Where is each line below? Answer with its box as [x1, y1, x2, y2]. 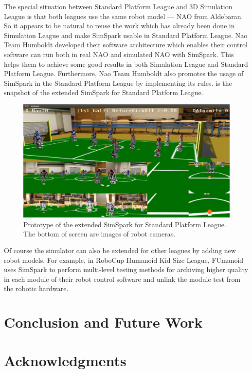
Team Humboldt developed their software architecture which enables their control [4, 39, 248, 50]
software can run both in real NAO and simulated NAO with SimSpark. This [4, 49, 234, 59]
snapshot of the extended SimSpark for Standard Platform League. [4, 87, 203, 98]
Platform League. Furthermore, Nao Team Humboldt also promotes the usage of [4, 68, 244, 79]
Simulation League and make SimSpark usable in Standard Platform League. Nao [4, 30, 248, 40]
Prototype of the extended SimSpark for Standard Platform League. [23, 219, 226, 229]
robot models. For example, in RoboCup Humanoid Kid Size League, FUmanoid [4, 255, 244, 265]
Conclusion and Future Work [4, 312, 203, 332]
